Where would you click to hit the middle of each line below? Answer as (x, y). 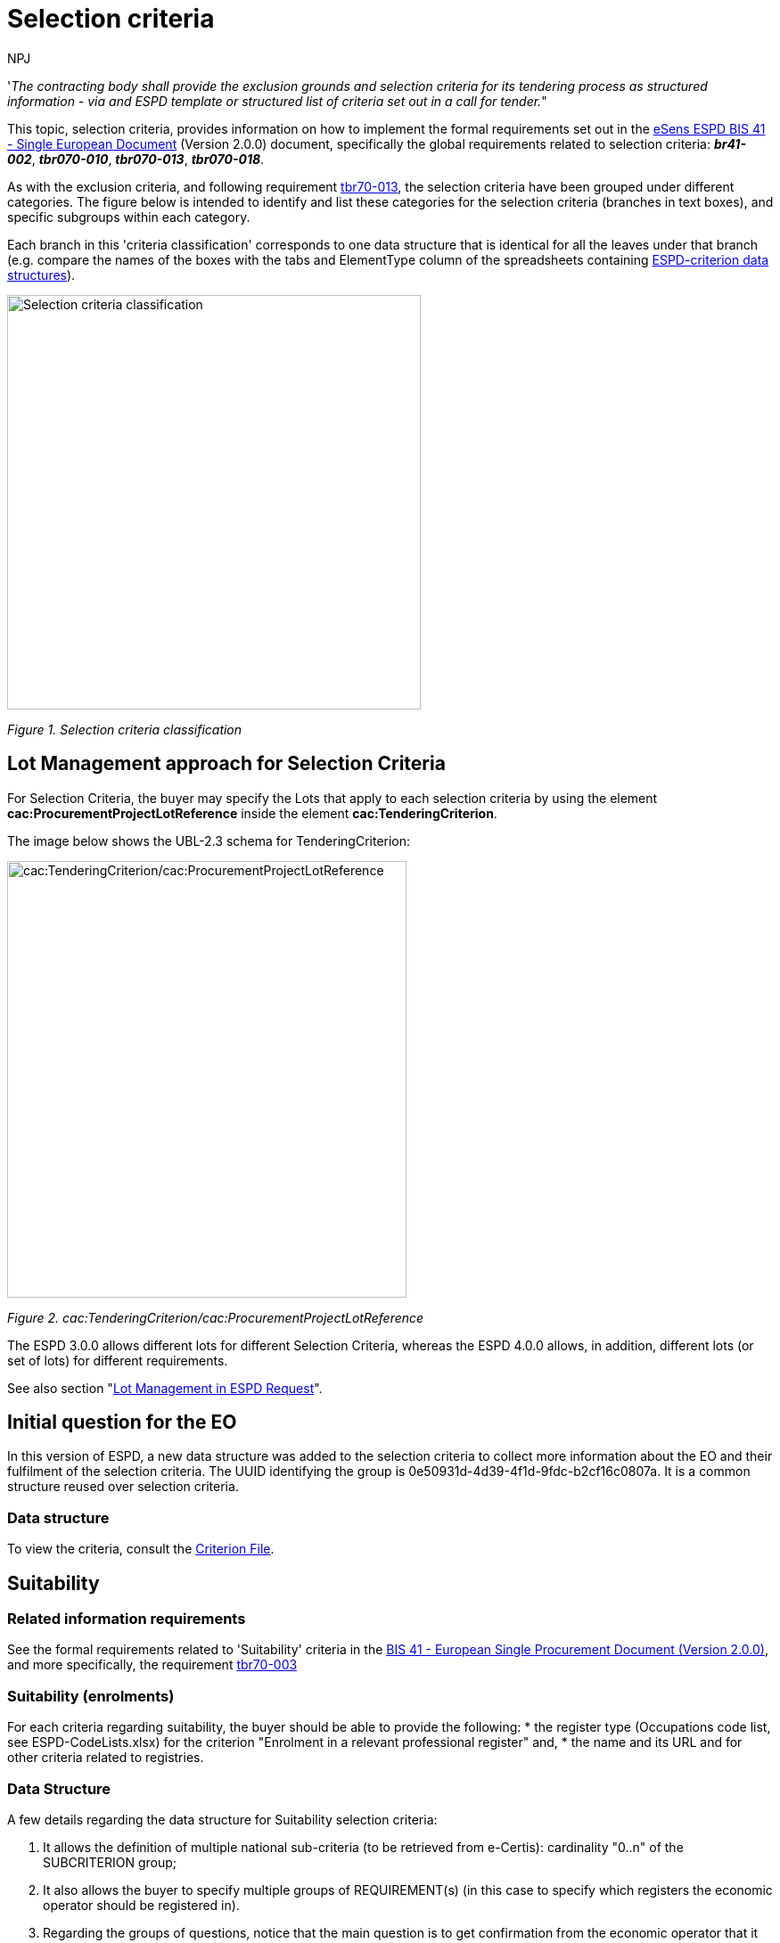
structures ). (41, 275)
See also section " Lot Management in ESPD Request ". (165, 1388)
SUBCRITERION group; (110, 1862)
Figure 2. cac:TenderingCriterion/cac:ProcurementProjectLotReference (216, 1317)
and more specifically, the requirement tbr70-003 (152, 1665)
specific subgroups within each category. (129, 217)
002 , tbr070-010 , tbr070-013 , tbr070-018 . (136, 159)
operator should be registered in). (141, 1905)
